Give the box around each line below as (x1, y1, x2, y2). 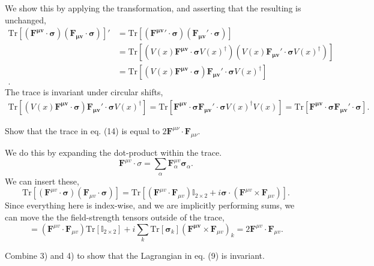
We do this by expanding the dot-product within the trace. (5, 146, 222, 158)
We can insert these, (5, 174, 79, 187)
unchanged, (5, 13, 46, 26)
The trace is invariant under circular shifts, (5, 86, 163, 98)
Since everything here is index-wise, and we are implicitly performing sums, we (5, 199, 295, 211)
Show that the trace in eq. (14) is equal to (5, 124, 160, 137)
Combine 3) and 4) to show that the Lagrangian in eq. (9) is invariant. (5, 249, 265, 261)
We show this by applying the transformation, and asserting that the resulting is (5, 2, 301, 14)
